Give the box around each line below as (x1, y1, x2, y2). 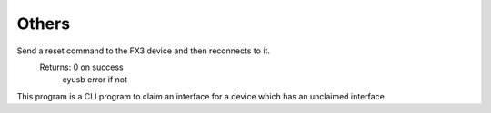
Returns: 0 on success (39, 61, 124, 72)
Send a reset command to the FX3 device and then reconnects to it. (16, 45, 270, 56)
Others (16, 14, 71, 33)
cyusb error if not (62, 74, 127, 85)
